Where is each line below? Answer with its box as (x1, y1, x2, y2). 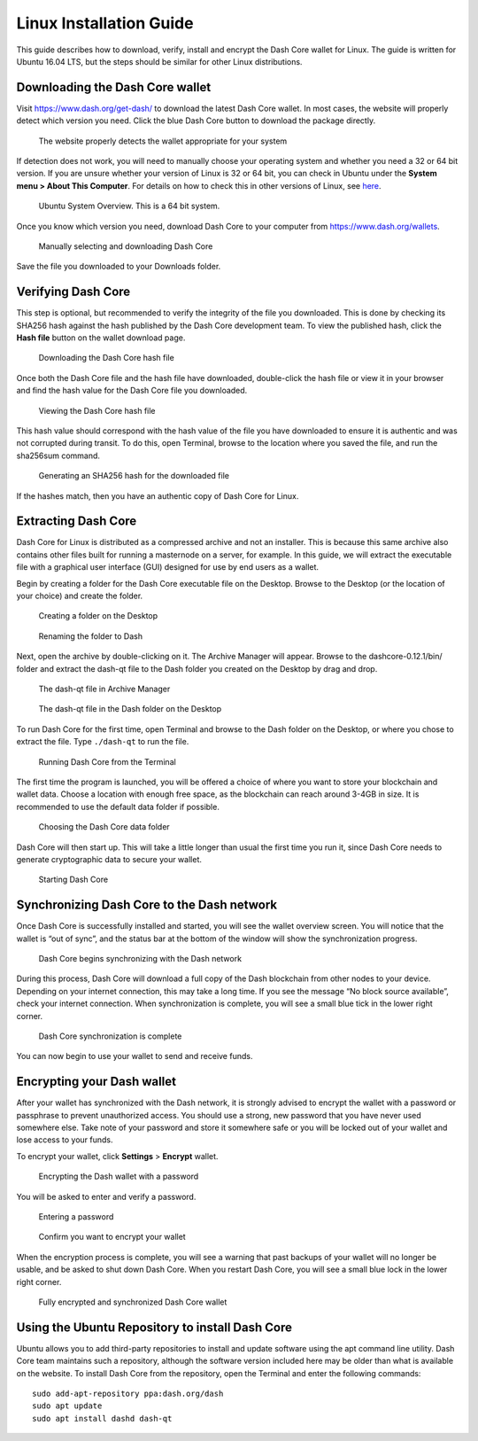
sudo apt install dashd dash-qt (32, 1414, 173, 1423)
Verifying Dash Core (16, 284, 131, 300)
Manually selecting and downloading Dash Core (38, 240, 213, 252)
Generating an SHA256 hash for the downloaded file (38, 471, 230, 481)
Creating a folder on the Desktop (38, 611, 158, 621)
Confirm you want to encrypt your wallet (38, 1232, 186, 1242)
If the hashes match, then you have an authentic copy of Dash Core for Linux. (16, 490, 299, 501)
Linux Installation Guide (16, 13, 194, 33)
